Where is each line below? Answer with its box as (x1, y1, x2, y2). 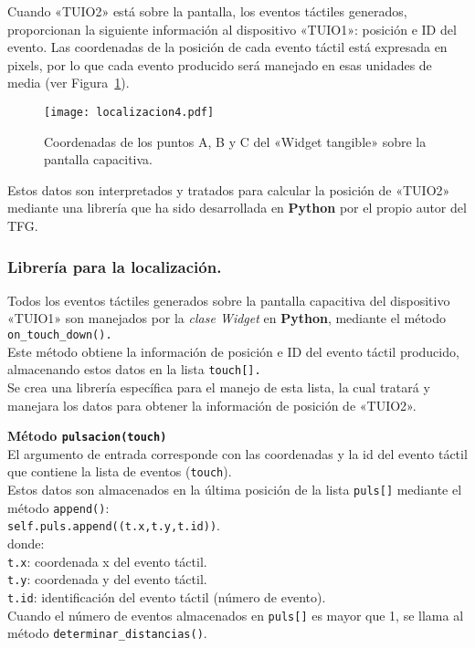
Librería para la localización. (7, 255, 222, 277)
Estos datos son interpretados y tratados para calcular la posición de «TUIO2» (7, 180, 450, 199)
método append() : (7, 497, 110, 517)
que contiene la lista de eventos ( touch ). (7, 462, 232, 481)
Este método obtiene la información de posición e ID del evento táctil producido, (7, 341, 459, 361)
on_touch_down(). (7, 329, 112, 341)
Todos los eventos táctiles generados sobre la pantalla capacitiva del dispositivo (7, 290, 450, 309)
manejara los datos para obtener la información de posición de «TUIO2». (7, 395, 417, 414)
